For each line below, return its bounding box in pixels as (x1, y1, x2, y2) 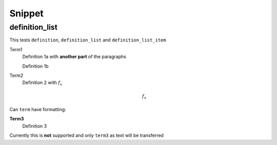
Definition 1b (22, 63, 49, 69)
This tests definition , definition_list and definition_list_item (9, 37, 166, 43)
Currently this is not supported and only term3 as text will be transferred (9, 132, 164, 138)
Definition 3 (22, 123, 47, 129)
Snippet (9, 8, 44, 19)
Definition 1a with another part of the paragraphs (22, 54, 127, 60)
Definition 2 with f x (22, 79, 63, 87)
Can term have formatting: (9, 107, 66, 113)
